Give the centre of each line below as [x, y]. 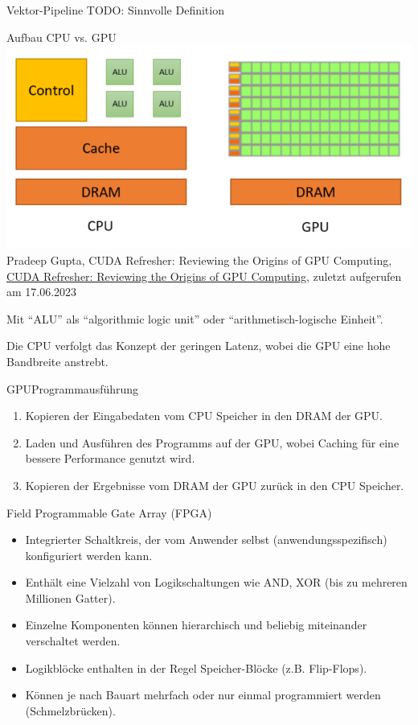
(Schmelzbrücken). [70, 710]
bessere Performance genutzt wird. [110, 458]
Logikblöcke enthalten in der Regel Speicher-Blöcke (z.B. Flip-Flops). [196, 667]
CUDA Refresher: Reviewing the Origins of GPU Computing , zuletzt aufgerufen [204, 276]
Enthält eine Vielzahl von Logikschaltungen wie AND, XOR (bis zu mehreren [216, 582]
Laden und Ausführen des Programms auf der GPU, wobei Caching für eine [212, 442]
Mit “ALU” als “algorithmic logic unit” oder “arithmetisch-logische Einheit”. [195, 318]
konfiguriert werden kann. [89, 555]
